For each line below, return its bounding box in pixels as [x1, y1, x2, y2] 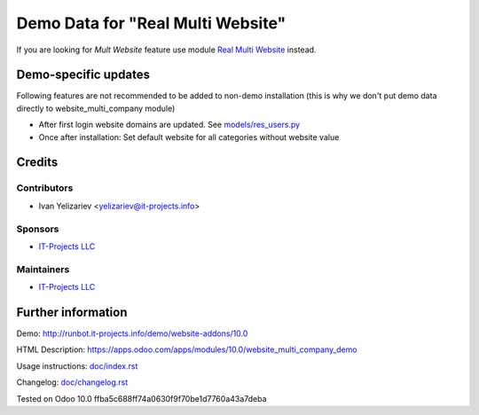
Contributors [16, 182, 74, 194]
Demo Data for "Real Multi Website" [16, 13, 287, 33]
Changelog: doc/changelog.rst [16, 377, 129, 388]
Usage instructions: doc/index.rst [16, 360, 138, 372]
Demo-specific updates [16, 67, 151, 82]
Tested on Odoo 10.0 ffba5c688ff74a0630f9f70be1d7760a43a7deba [16, 393, 267, 403]
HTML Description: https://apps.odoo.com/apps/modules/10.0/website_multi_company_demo [16, 344, 358, 355]
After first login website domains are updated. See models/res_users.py [38, 120, 301, 130]
